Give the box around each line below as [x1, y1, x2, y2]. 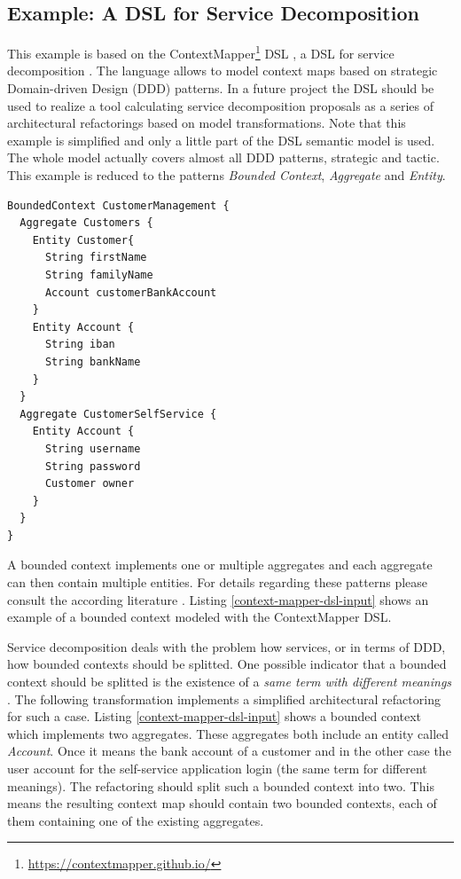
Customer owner [44, 477, 135, 491]
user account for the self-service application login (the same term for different [7, 759, 427, 778]
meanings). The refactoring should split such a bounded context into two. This [7, 776, 434, 795]
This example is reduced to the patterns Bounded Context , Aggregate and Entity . [7, 166, 446, 184]
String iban [44, 338, 115, 351]
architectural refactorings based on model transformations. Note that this [7, 114, 406, 132]
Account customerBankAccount [44, 286, 217, 299]
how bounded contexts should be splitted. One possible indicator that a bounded [7, 655, 447, 673]
